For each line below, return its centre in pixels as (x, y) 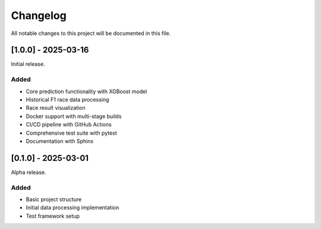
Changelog (39, 15)
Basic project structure (54, 199)
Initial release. (28, 64)
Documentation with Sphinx (60, 141)
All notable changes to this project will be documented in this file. (91, 33)
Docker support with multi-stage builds (74, 116)
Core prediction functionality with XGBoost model (86, 91)
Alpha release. (29, 172)
